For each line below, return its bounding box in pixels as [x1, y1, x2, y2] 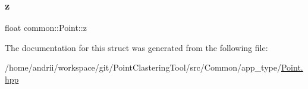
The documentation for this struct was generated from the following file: [5, 41, 268, 53]
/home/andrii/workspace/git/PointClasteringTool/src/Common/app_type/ [5, 61, 281, 74]
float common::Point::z [5, 21, 87, 34]
